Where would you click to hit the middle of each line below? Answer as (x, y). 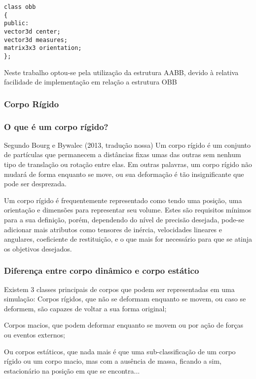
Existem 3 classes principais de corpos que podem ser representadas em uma (119, 289)
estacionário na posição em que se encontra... (72, 370)
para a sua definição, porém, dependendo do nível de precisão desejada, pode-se (124, 219)
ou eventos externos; (35, 334)
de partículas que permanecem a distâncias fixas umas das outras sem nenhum (123, 154)
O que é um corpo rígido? (56, 126)
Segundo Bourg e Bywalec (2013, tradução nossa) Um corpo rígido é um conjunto (128, 145)
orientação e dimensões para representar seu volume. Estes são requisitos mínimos (128, 210)
